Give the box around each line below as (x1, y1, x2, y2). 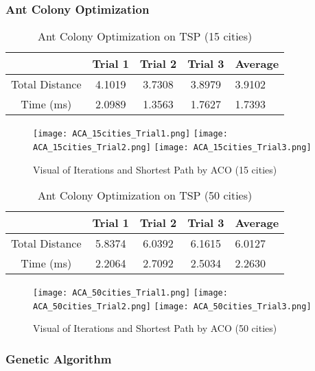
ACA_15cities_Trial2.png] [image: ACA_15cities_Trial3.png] (33, 142, 312, 152)
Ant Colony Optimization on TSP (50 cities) (37, 187, 253, 204)
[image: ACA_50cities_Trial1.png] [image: (33, 288, 228, 298)
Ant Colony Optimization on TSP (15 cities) (37, 28, 253, 45)
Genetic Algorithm (5, 350, 112, 367)
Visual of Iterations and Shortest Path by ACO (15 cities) (33, 162, 277, 176)
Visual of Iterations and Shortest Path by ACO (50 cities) (33, 321, 277, 335)
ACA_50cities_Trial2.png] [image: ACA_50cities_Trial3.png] (33, 301, 312, 311)
